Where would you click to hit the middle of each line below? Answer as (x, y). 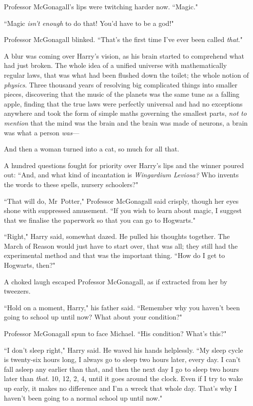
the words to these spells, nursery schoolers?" (71, 184)
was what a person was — (42, 132)
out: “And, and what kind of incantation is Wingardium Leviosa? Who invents (121, 175)
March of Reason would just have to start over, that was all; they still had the (121, 246)
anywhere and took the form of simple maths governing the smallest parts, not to (125, 113)
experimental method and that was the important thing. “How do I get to (115, 255)
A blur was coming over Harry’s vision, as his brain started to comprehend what (124, 55)
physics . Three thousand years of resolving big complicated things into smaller (121, 84)
